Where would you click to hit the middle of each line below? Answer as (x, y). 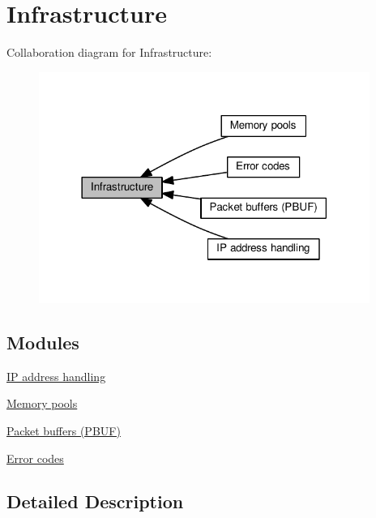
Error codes (35, 458)
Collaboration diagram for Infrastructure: (109, 52)
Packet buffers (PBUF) (64, 430)
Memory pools (42, 403)
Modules (43, 342)
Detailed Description (95, 501)
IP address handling (56, 376)
